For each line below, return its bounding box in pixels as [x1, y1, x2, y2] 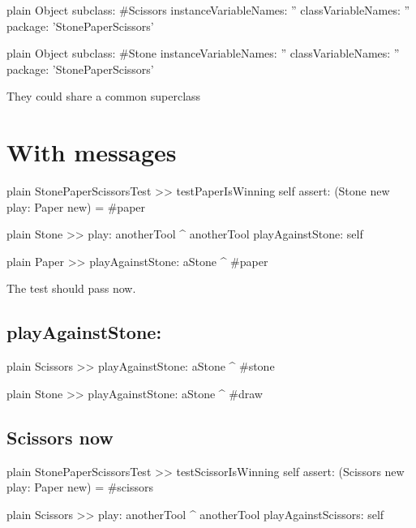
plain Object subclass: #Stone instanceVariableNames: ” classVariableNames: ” [6, 45, 400, 62]
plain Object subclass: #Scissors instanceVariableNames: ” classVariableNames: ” [6, 2, 410, 18]
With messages [6, 135, 177, 169]
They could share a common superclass [6, 88, 201, 105]
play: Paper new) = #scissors [6, 479, 154, 496]
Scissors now [6, 424, 114, 449]
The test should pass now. [6, 280, 136, 297]
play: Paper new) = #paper [6, 198, 146, 215]
